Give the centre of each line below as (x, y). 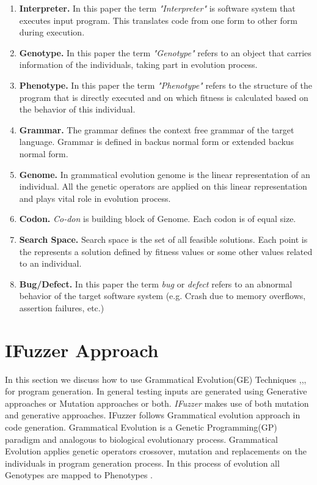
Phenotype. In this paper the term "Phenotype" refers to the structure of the (166, 85)
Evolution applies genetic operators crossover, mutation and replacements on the (156, 451)
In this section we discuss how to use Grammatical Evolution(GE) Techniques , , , (156, 379)
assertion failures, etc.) (62, 307)
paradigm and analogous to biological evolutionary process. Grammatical (141, 439)
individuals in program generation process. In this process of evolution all (142, 463)
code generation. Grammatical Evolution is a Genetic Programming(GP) (141, 427)
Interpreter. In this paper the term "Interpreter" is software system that (157, 8)
